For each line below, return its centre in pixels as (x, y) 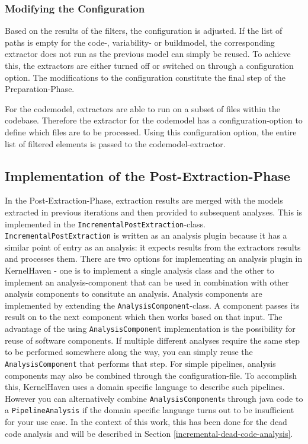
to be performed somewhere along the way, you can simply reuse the (129, 352)
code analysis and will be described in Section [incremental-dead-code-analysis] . (149, 433)
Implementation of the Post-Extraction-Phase (147, 175)
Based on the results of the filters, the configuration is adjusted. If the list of (144, 31)
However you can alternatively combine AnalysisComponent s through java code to (154, 398)
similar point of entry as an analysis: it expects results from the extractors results (153, 247)
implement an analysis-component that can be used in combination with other (147, 282)
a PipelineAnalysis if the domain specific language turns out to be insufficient (150, 410)
